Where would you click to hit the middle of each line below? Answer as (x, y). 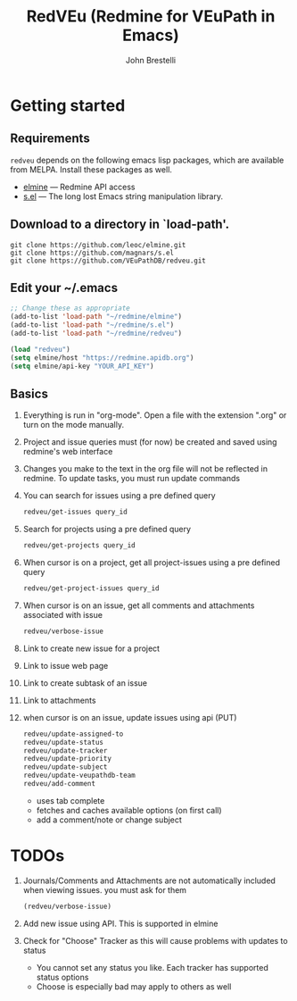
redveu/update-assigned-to (73, 734)
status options (62, 977)
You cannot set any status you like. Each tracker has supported (152, 967)
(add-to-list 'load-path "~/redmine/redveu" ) (96, 333)
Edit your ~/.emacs (64, 288)
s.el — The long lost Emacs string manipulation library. (123, 196)
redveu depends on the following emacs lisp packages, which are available (147, 160)
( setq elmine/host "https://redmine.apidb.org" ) (102, 358)
